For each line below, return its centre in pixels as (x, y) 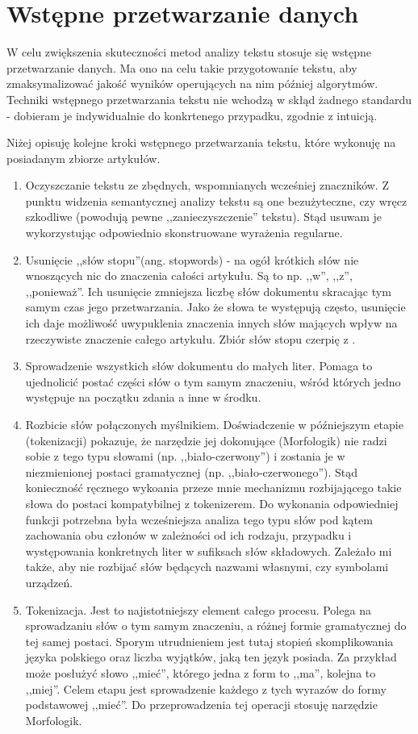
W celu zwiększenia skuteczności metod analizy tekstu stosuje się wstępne (189, 52)
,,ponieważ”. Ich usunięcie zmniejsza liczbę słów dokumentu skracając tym (208, 291)
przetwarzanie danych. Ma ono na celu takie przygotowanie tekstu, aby (182, 67)
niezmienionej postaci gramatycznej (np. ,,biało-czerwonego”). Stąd (192, 471)
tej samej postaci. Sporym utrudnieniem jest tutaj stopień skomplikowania (209, 641)
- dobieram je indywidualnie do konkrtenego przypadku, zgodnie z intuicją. (192, 115)
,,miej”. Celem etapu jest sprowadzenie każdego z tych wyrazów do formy (206, 688)
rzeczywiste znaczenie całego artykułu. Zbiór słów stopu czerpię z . (190, 338)
